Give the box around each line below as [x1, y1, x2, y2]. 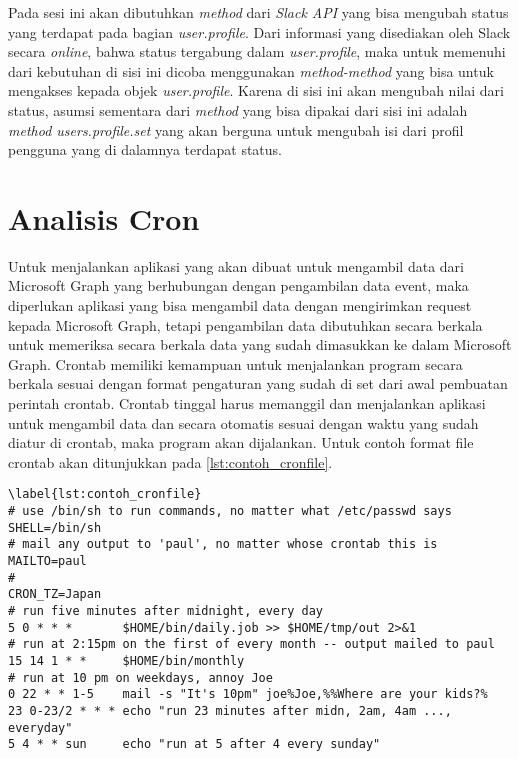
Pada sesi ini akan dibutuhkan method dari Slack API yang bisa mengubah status [8, 2, 509, 22]
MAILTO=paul [8, 554, 87, 569]
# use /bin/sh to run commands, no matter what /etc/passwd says [8, 504, 452, 519]
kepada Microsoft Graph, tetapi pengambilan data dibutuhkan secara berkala [8, 314, 483, 335]
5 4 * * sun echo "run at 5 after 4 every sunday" [8, 737, 381, 752]
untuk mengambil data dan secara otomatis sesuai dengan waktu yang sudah [8, 412, 479, 433]
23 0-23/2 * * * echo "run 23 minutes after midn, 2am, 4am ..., [8, 703, 452, 718]
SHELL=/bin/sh [8, 520, 102, 535]
